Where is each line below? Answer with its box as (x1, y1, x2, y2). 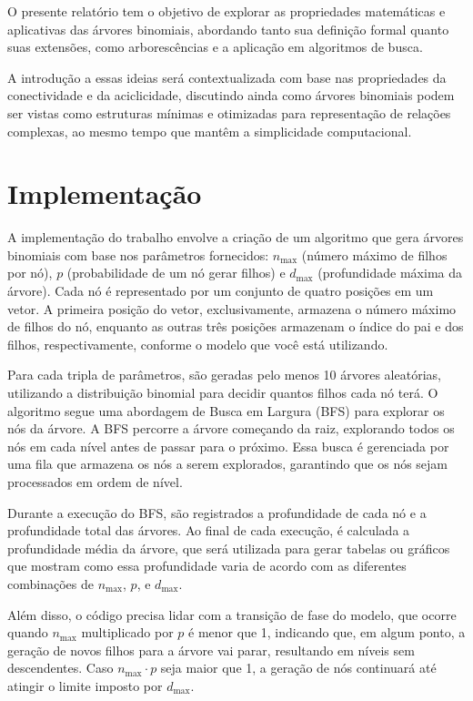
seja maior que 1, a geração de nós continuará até (160, 658, 437, 677)
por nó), (7, 263, 53, 282)
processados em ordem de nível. (7, 472, 183, 491)
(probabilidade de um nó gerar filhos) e (66, 263, 286, 282)
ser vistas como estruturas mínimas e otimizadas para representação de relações (7, 103, 451, 122)
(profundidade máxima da (317, 263, 462, 282)
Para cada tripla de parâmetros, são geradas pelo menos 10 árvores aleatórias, (7, 365, 441, 384)
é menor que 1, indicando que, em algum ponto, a (188, 623, 466, 642)
